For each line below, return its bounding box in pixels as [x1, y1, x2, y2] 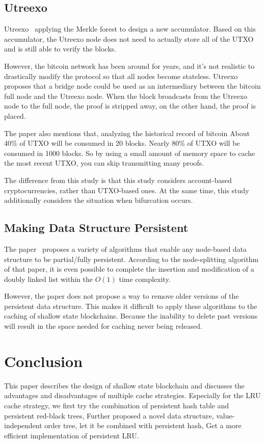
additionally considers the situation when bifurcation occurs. [4, 195, 193, 205]
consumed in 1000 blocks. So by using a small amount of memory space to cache [4, 147, 255, 158]
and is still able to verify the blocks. [4, 43, 116, 54]
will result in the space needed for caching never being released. [4, 321, 202, 331]
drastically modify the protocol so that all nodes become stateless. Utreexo [4, 70, 238, 81]
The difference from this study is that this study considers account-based [4, 174, 232, 185]
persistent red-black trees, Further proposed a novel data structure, [4, 410, 214, 421]
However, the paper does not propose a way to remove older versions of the [4, 291, 239, 301]
